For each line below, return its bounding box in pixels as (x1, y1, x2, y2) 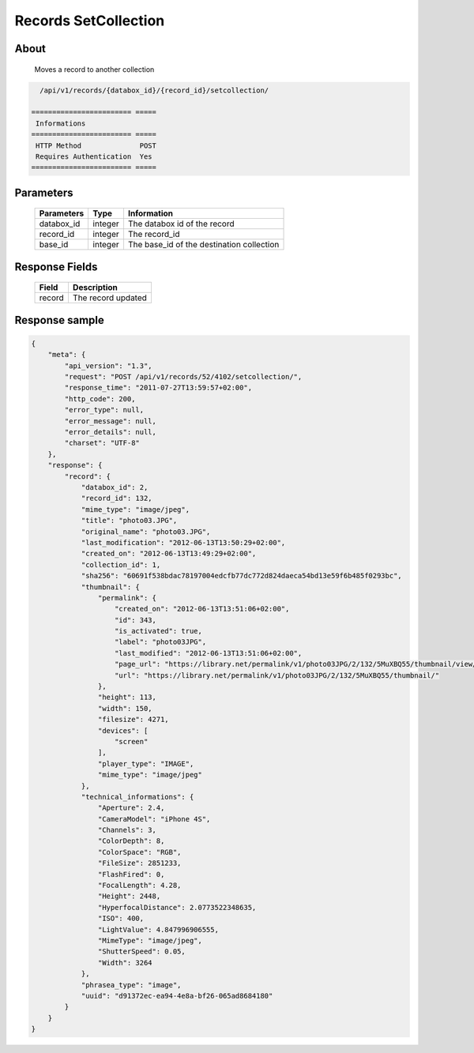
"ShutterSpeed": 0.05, (97, 947, 186, 956)
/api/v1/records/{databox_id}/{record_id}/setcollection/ (39, 85, 269, 95)
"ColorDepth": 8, (97, 837, 165, 845)
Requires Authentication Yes (36, 152, 153, 161)
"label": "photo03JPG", (115, 637, 207, 647)
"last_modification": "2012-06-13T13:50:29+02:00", (81, 538, 286, 547)
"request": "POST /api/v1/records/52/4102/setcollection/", (64, 372, 303, 382)
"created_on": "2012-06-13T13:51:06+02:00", (115, 604, 290, 614)
